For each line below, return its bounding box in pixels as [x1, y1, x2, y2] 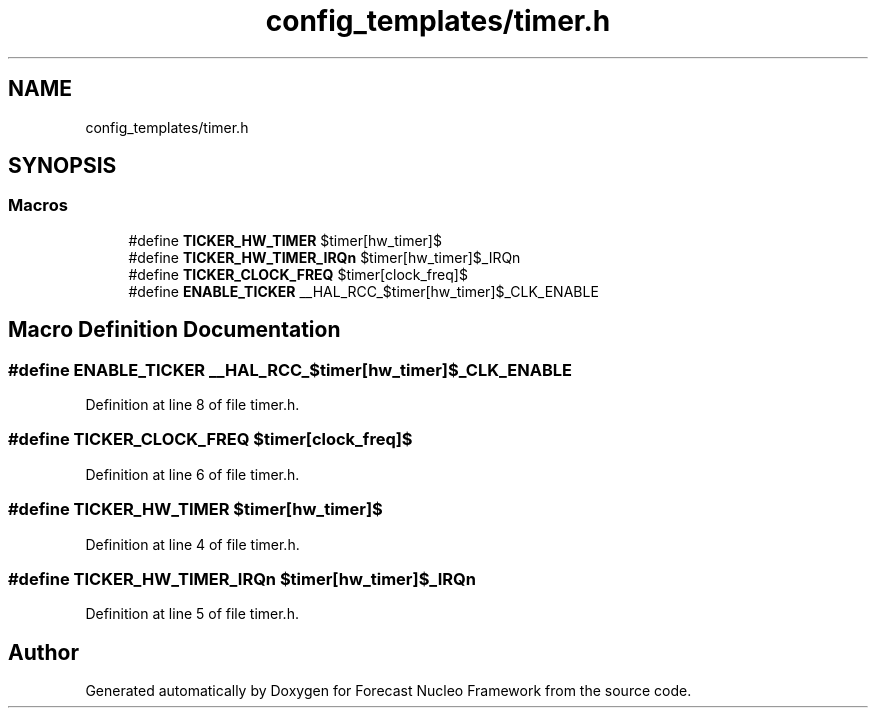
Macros [8, 195, 68, 216]
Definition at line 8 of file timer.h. [85, 396, 300, 414]
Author [8, 639, 79, 665]
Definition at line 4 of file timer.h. [85, 535, 300, 553]
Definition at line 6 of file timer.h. [85, 465, 300, 483]
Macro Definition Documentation [8, 317, 341, 343]
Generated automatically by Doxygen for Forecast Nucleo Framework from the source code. [85, 682, 692, 700]
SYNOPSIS [8, 153, 117, 179]
